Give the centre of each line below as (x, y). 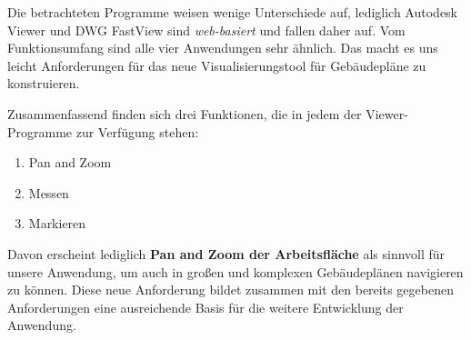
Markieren (57, 223)
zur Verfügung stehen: (137, 131)
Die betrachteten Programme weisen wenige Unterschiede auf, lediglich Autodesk (233, 12)
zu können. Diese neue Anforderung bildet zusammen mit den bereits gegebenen (230, 290)
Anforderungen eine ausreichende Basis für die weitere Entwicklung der (205, 307)
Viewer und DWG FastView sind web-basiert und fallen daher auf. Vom (206, 30)
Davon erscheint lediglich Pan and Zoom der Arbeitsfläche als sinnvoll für (226, 253)
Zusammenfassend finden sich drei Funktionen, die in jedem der (185, 113)
